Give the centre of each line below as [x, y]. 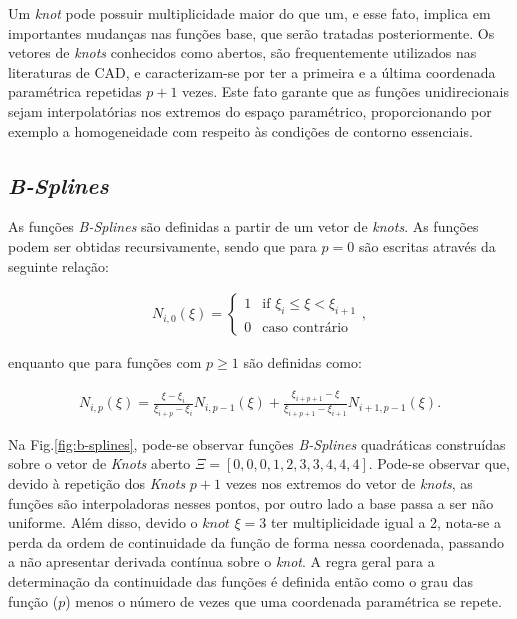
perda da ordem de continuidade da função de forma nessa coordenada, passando [256, 541]
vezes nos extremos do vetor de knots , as [349, 483]
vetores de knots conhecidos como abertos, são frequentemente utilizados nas [242, 52]
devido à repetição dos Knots [97, 483]
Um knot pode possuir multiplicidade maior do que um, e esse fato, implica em [249, 13]
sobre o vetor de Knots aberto [99, 463]
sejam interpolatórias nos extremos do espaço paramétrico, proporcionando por [250, 110]
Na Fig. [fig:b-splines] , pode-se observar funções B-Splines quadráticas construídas [257, 443]
